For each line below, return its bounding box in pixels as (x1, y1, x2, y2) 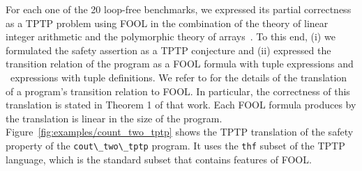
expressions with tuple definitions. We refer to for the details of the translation (10, 70, 347, 84)
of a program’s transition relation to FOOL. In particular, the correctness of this (6, 83, 350, 98)
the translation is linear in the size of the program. (6, 111, 223, 125)
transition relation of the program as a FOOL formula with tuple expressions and (6, 56, 354, 71)
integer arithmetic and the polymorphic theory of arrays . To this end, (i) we (6, 29, 335, 44)
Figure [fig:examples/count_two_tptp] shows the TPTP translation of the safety (6, 124, 354, 139)
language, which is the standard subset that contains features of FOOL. (6, 152, 312, 166)
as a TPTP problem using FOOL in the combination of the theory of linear (6, 15, 329, 30)
